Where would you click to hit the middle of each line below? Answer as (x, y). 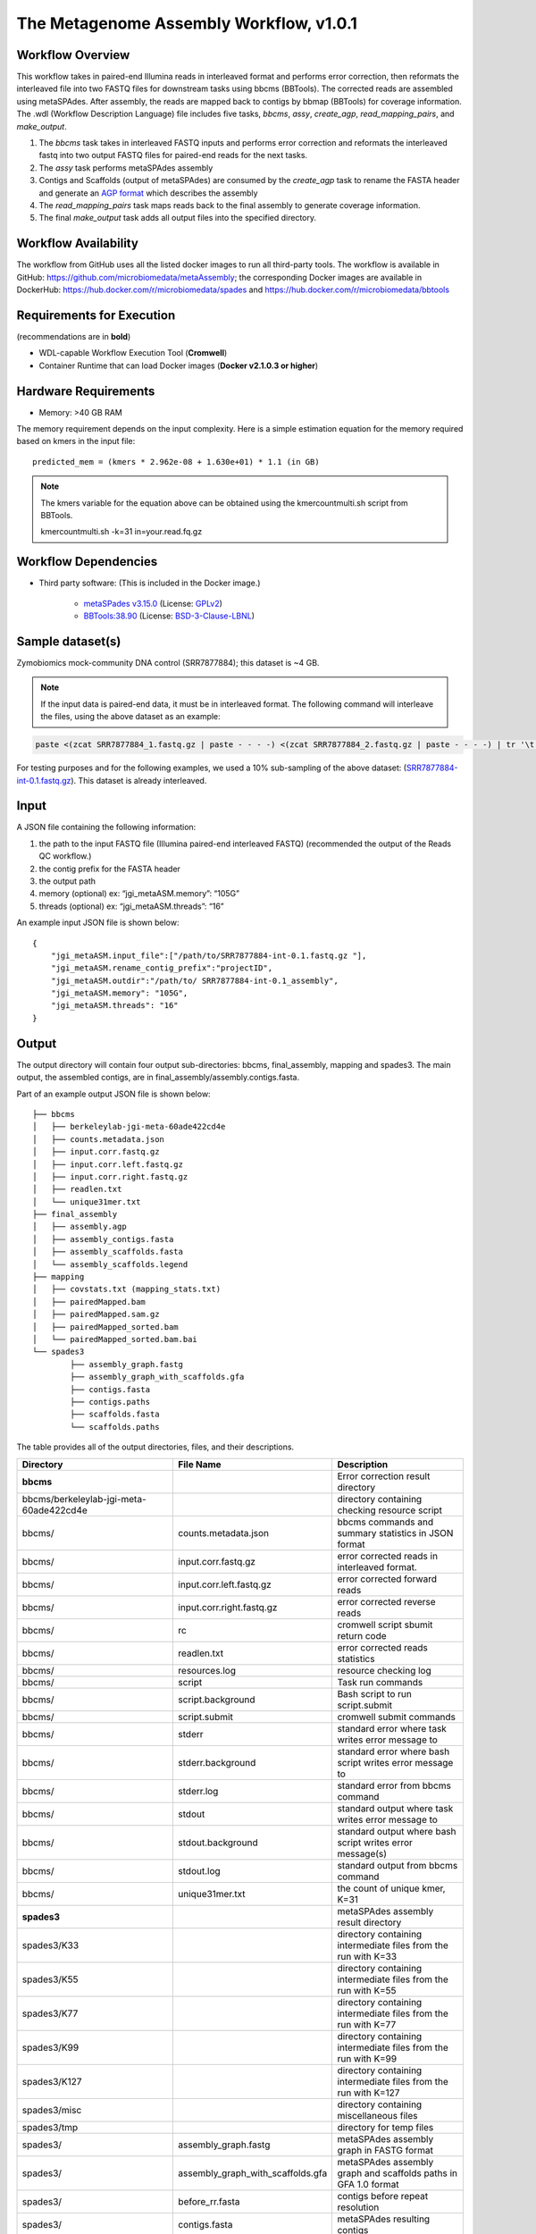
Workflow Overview (73, 55)
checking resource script (389, 1510)
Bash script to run (375, 1693)
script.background (217, 1700)
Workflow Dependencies (87, 562)
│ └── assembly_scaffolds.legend (110, 1264)
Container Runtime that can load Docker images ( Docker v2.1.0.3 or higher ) (179, 365)
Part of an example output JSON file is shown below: (113, 1094)
